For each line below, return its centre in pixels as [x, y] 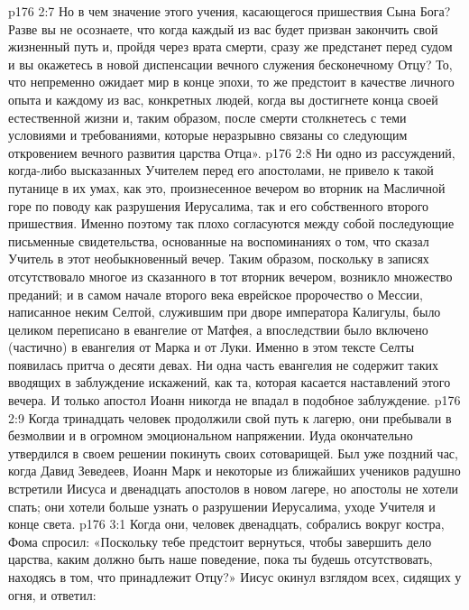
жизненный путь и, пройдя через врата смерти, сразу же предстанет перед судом [230, 46]
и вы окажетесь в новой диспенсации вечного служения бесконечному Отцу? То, [230, 64]
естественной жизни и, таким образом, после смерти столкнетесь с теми [207, 117]
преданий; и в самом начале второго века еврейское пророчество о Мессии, [216, 294]
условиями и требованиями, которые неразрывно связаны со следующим [208, 135]
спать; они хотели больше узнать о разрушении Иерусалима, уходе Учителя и [222, 506]
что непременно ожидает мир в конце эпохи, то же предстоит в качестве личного [231, 82]
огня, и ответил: [52, 594]
